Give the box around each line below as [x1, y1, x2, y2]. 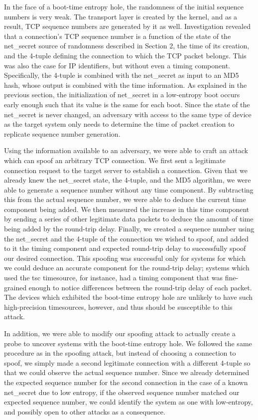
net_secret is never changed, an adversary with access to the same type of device [4, 109, 252, 119]
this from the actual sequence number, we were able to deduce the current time [4, 194, 246, 205]
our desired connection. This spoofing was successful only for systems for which [4, 252, 246, 263]
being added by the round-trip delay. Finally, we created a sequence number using [4, 223, 255, 234]
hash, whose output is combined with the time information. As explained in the [4, 79, 247, 90]
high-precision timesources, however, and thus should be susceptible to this [4, 301, 233, 312]
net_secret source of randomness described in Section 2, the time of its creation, [4, 40, 250, 51]
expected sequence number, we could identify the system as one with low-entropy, [4, 397, 253, 407]
